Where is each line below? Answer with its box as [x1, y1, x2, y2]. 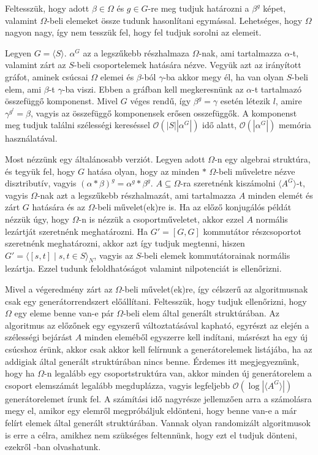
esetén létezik [220, 94, 271, 107]
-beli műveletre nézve [216, 164, 295, 177]
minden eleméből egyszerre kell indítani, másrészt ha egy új [84, 331, 308, 343]
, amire [275, 94, 302, 107]
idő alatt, [202, 118, 237, 131]
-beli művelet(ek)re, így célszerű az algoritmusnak [121, 283, 308, 296]
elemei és [100, 70, 134, 83]
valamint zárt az [5, 58, 66, 71]
